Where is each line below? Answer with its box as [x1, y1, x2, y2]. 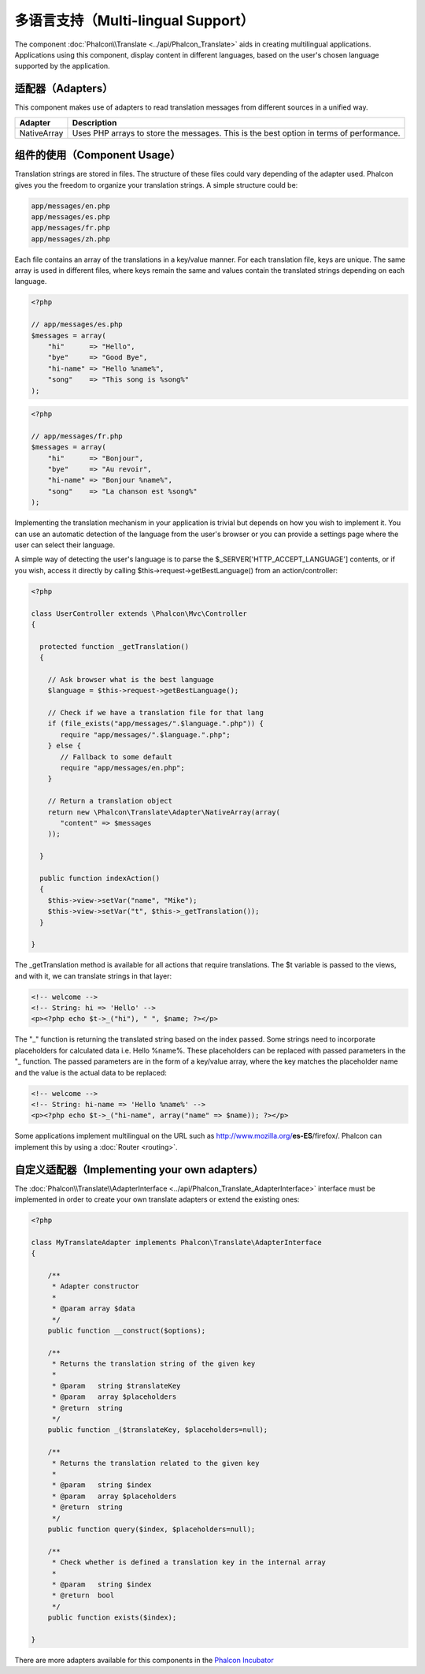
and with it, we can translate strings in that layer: [14, 971, 172, 981]
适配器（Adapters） [14, 82, 113, 95]
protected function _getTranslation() [39, 642, 189, 651]
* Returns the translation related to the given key [51, 1459, 260, 1467]
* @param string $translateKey [51, 1381, 181, 1390]
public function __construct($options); [47, 1325, 206, 1335]
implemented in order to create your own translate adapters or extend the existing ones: [14, 1195, 300, 1204]
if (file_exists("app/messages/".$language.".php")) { [47, 719, 264, 729]
